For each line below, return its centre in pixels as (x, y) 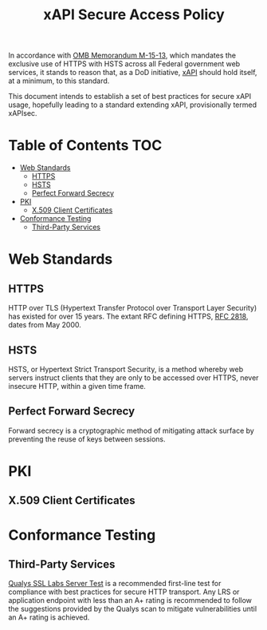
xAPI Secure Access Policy (134, 15)
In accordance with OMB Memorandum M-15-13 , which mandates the (122, 55)
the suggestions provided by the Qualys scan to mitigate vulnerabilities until (133, 609)
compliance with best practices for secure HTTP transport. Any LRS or (124, 592)
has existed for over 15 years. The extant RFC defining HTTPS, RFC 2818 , (128, 316)
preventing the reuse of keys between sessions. (87, 439)
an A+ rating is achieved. (49, 617)
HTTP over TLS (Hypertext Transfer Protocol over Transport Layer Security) (133, 308)
